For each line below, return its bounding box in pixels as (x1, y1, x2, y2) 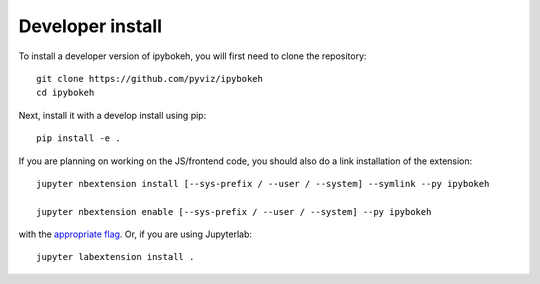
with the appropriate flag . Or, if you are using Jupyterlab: (18, 228, 253, 240)
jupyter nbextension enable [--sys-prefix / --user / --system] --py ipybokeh (36, 206, 432, 217)
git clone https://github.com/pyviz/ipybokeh (36, 73, 264, 84)
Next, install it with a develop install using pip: (18, 109, 207, 121)
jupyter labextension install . (36, 251, 195, 263)
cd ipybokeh (36, 87, 95, 99)
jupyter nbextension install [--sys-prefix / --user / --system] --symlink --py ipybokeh (36, 178, 490, 189)
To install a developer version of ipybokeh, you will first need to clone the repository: (18, 50, 367, 62)
